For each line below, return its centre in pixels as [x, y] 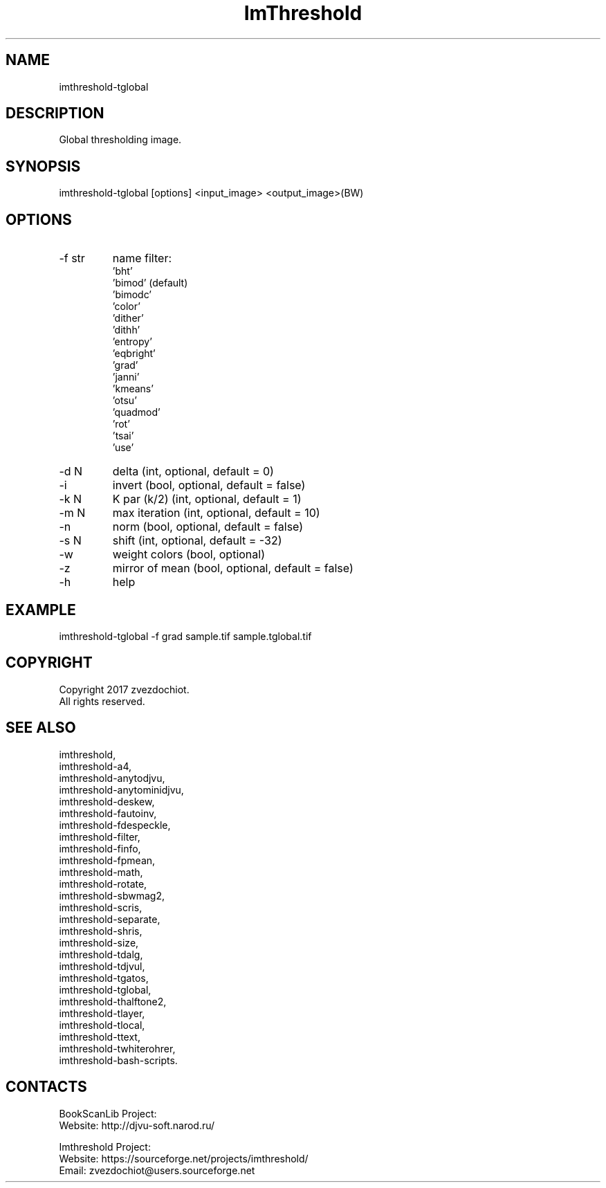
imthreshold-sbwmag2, [112, 895]
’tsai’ [123, 436]
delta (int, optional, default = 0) [193, 472]
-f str [72, 258]
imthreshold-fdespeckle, [115, 825]
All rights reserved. [102, 701]
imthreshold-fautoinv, [108, 813]
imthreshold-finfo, [100, 848]
